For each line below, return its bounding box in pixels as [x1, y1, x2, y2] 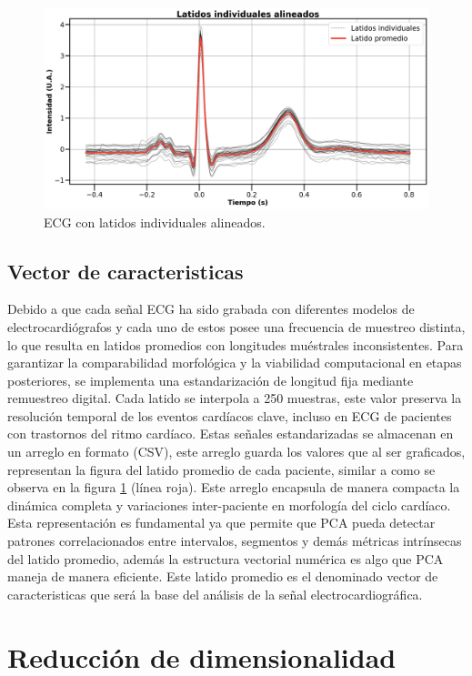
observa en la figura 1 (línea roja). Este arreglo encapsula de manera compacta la [7, 478, 460, 497]
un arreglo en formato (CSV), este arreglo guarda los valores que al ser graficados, [7, 442, 466, 461]
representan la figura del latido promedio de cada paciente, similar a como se [7, 459, 436, 479]
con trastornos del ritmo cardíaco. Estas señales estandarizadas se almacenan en [7, 424, 454, 443]
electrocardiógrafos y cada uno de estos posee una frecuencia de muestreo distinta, [7, 317, 466, 336]
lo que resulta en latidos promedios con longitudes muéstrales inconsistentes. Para [7, 335, 464, 354]
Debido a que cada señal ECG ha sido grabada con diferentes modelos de [7, 299, 415, 318]
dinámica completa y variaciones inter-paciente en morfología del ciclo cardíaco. [7, 495, 451, 514]
